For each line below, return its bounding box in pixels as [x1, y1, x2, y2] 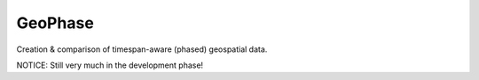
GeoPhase [16, 13, 95, 33]
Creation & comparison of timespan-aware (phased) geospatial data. [16, 44, 268, 55]
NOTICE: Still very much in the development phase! [16, 60, 204, 70]
